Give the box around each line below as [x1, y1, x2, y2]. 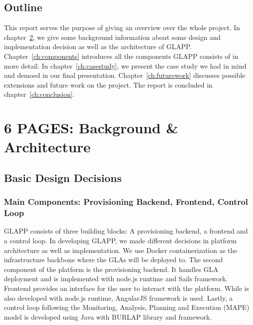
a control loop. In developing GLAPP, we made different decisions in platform [4, 235, 237, 246]
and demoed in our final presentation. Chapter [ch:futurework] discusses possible [4, 70, 246, 80]
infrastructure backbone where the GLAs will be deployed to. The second [4, 254, 223, 265]
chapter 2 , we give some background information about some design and [4, 32, 221, 42]
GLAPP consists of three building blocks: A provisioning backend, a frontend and [4, 226, 248, 236]
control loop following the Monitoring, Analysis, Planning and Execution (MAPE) [4, 302, 250, 312]
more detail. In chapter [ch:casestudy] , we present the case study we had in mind [4, 60, 247, 71]
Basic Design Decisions [4, 170, 122, 185]
